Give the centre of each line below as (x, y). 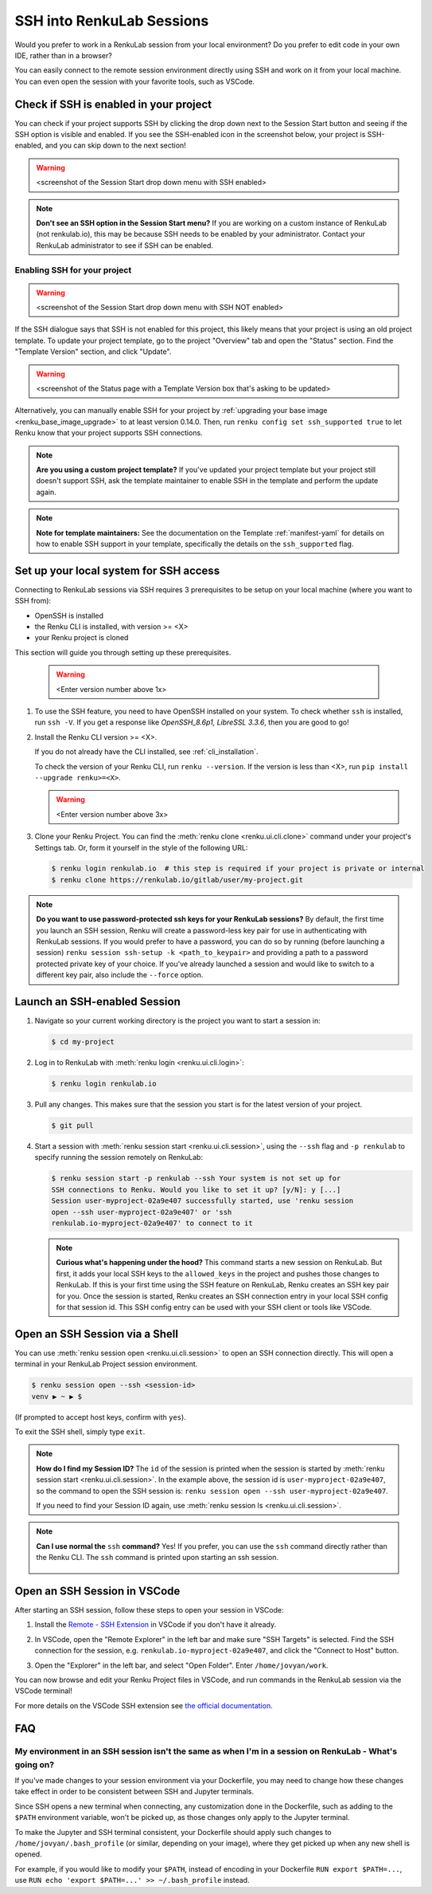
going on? (35, 1764)
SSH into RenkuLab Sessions (112, 21)
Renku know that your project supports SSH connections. (109, 433)
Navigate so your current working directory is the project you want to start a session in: (178, 1021)
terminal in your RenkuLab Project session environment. (106, 1364)
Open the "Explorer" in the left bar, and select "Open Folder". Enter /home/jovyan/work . (181, 1665)
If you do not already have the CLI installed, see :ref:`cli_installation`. (146, 752)
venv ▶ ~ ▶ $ (57, 1396)
